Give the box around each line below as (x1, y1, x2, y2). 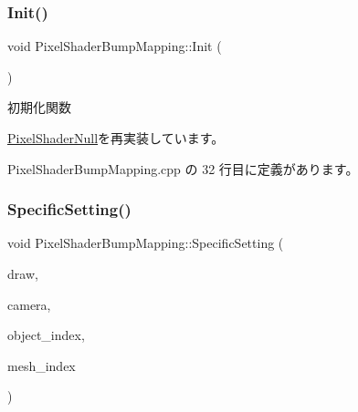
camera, (7, 294, 51, 314)
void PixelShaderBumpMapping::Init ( (7, 36, 222, 56)
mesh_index (7, 355, 76, 375)
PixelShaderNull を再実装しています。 (7, 129, 225, 147)
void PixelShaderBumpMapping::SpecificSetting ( (7, 233, 284, 252)
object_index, (7, 325, 85, 345)
